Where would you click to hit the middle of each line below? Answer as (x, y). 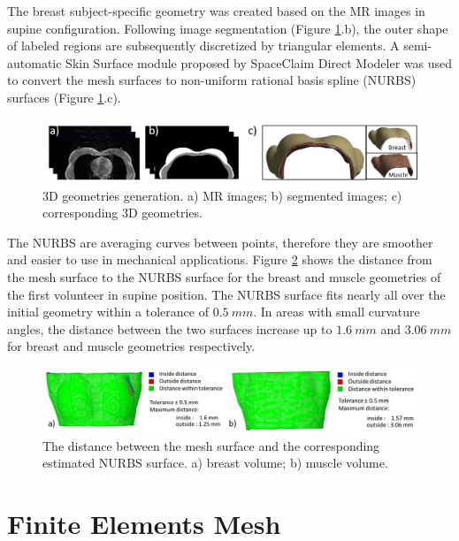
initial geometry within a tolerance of (108, 312)
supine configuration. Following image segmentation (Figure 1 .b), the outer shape (228, 28)
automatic (34, 62)
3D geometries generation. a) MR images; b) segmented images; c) (222, 195)
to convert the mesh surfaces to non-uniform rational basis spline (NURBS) (212, 80)
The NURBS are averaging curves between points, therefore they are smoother (220, 242)
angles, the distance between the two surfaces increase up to (170, 328)
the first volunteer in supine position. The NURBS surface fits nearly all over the (226, 294)
